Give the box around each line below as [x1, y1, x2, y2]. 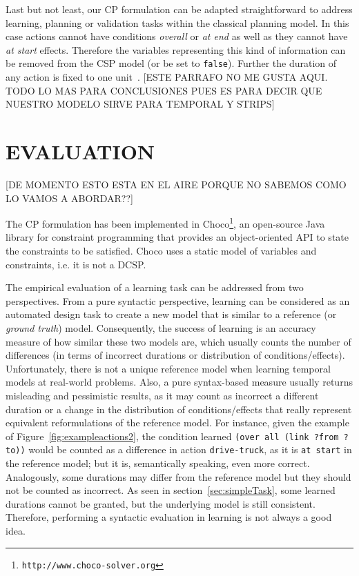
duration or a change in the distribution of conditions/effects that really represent [6, 401, 352, 416]
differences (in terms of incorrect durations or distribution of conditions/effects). [6, 348, 345, 362]
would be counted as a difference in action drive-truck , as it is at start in [28, 442, 352, 457]
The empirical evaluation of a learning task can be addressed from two [6, 280, 304, 295]
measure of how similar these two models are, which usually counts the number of [6, 334, 351, 348]
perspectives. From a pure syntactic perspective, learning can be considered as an [6, 293, 350, 308]
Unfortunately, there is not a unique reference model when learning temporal [6, 361, 331, 375]
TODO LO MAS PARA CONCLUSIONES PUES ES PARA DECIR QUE [6, 83, 322, 97]
